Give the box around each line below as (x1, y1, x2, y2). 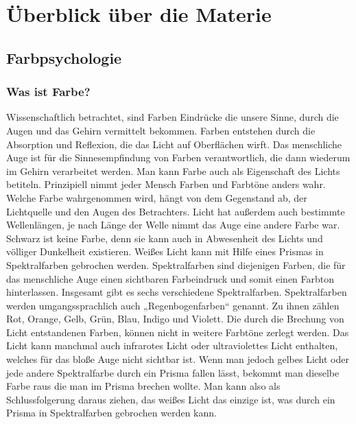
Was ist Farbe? (6, 83, 91, 100)
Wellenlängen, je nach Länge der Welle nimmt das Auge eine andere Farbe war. (6, 217, 340, 232)
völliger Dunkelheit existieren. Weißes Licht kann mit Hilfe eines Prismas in (6, 244, 324, 259)
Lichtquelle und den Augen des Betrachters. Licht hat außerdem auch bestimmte (6, 204, 345, 218)
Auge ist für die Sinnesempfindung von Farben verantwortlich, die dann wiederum (6, 150, 351, 165)
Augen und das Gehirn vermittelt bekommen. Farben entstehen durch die (6, 123, 316, 137)
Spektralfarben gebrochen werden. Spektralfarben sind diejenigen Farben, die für (6, 257, 346, 272)
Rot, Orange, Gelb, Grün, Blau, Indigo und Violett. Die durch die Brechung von (6, 311, 344, 326)
